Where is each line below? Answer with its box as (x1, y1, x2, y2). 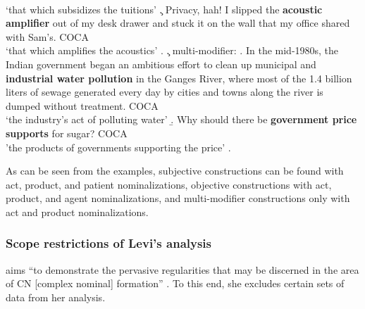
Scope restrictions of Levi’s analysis (6, 234, 211, 252)
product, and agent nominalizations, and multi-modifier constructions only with (6, 191, 350, 206)
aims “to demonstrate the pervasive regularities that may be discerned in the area (6, 262, 359, 277)
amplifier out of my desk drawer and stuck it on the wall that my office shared (6, 15, 350, 30)
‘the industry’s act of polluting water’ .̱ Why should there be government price (6, 112, 357, 127)
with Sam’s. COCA (6, 29, 89, 44)
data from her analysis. (6, 289, 106, 304)
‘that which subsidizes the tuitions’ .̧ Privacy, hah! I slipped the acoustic (6, 1, 323, 16)
